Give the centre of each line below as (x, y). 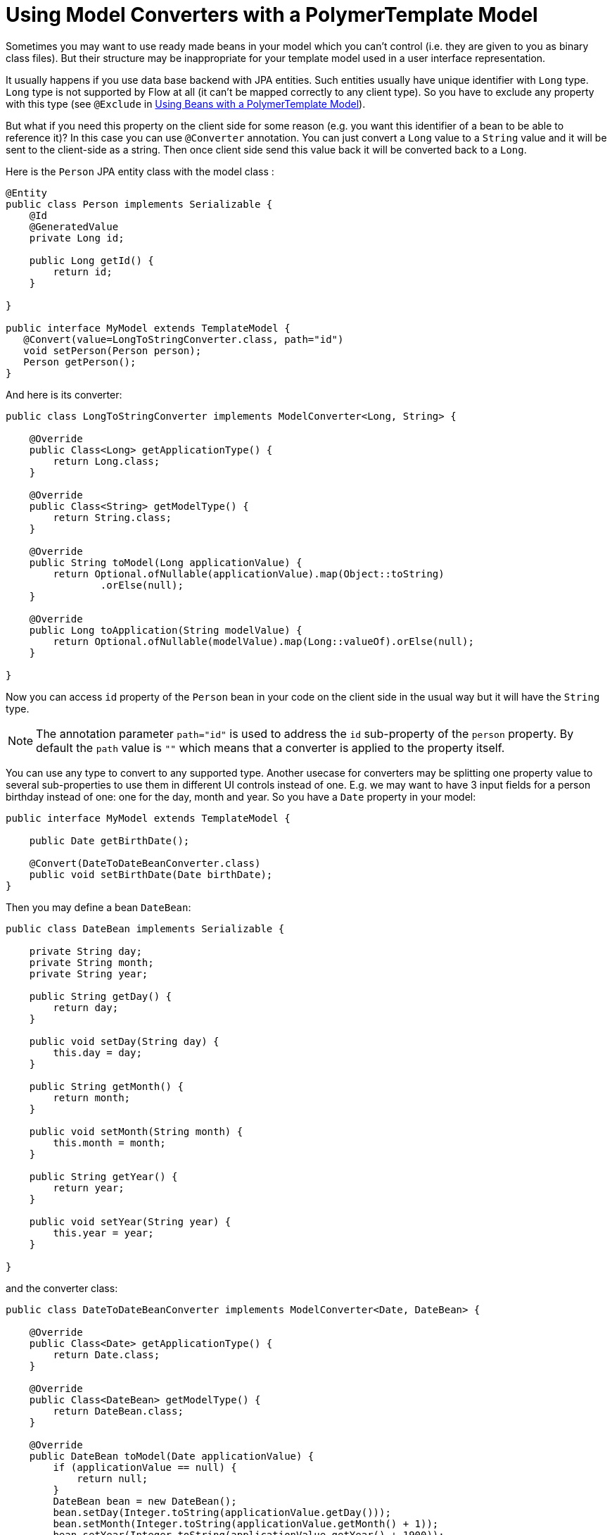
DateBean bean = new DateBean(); (145, 1501)
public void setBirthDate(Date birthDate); (151, 874)
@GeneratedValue (74, 226)
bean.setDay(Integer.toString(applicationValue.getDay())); (222, 1512)
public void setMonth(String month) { (136, 1131)
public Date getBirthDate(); (109, 840)
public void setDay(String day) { (124, 1041)
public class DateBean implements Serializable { (145, 928)
